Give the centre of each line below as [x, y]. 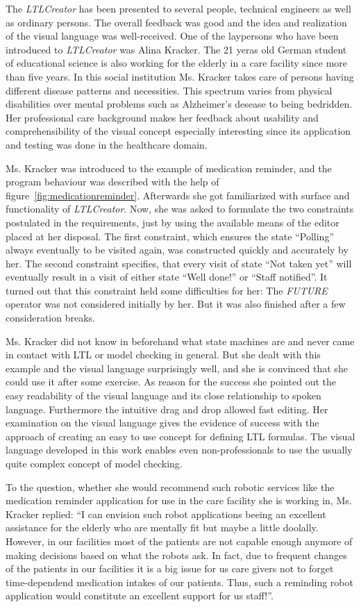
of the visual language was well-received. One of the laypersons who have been [172, 36]
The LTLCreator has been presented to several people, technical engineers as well [178, 8]
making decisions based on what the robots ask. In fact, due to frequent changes [176, 555]
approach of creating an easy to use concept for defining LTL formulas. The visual [180, 436]
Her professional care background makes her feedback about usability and [162, 117]
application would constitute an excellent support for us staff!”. [140, 596]
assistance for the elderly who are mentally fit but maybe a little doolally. [162, 527]
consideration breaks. [50, 318]
